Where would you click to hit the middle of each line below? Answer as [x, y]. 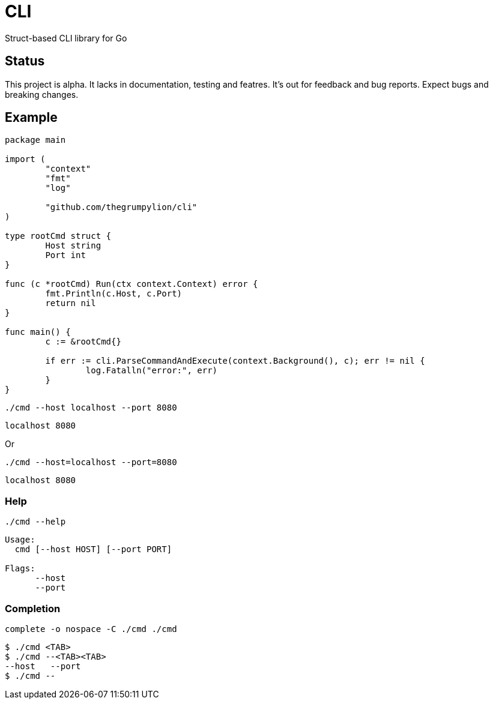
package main [35, 140]
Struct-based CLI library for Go [66, 38]
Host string [73, 246]
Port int [65, 255]
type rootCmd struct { [58, 236]
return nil [71, 303]
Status [25, 61]
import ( [25, 159]
